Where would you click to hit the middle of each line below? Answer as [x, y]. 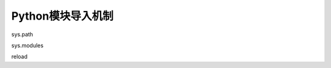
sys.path [22, 34]
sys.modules [28, 45]
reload [19, 57]
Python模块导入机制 [62, 16]
